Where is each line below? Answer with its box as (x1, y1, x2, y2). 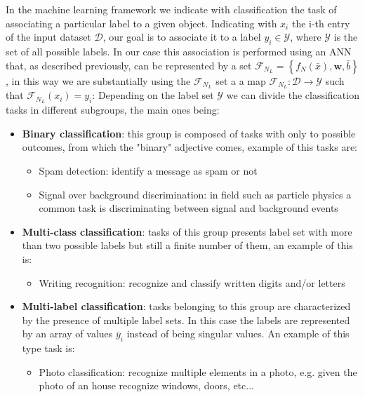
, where (290, 29, 321, 44)
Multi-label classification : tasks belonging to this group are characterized (22, 299, 351, 314)
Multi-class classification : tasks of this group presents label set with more (22, 224, 352, 238)
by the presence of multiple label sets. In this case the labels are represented (22, 312, 350, 327)
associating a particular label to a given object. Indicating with (6, 15, 277, 30)
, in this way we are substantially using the (6, 73, 191, 88)
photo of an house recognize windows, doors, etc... (39, 378, 254, 393)
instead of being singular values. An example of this (126, 326, 350, 341)
